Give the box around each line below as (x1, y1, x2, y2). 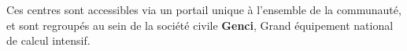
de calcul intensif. (6, 32, 91, 49)
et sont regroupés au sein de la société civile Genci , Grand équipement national (6, 16, 394, 33)
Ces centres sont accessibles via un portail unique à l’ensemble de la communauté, (6, 2, 401, 17)
